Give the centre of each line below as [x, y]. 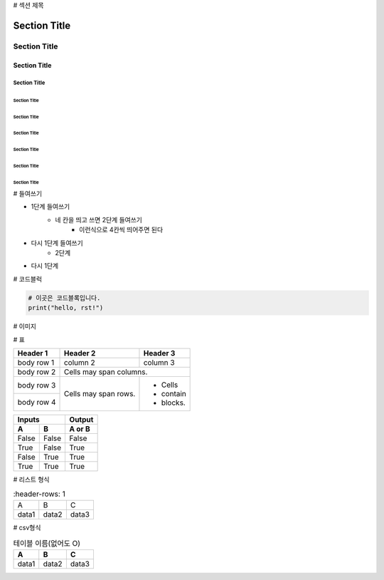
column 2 [79, 362]
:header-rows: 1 [39, 494]
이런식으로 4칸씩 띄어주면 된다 [121, 230]
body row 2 [37, 372]
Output [81, 419]
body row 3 [37, 385]
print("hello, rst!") [66, 308]
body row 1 [36, 362]
